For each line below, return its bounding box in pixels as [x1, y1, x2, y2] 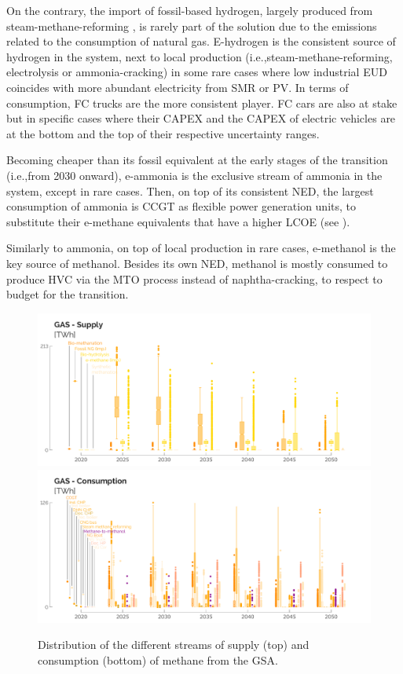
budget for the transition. [6, 286, 129, 302]
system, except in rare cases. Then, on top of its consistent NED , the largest [6, 182, 374, 199]
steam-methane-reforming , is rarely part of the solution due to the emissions [6, 17, 377, 34]
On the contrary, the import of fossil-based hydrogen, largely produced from [6, 2, 373, 18]
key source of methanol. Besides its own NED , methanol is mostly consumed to [6, 255, 388, 271]
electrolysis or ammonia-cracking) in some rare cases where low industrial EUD [6, 64, 387, 80]
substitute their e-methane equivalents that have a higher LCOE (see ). [6, 213, 350, 229]
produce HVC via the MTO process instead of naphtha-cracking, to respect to [6, 270, 383, 287]
